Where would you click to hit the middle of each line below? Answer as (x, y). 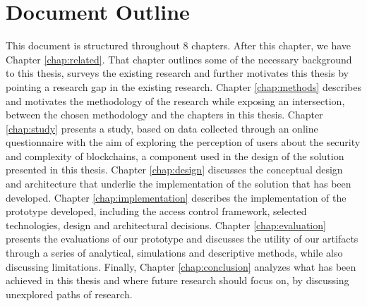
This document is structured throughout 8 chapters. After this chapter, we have (179, 45)
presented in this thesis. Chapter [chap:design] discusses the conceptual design (174, 170)
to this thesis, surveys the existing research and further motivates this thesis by (177, 73)
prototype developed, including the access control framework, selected (156, 211)
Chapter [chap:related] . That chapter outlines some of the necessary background (179, 59)
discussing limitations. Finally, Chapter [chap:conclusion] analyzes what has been (181, 266)
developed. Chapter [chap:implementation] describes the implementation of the (176, 197)
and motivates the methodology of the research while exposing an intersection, (175, 100)
